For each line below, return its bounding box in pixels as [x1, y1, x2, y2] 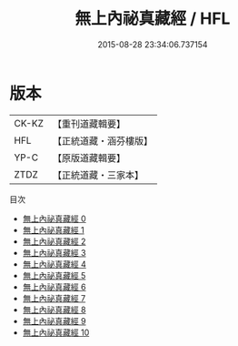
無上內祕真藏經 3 [22, 247, 86, 258]
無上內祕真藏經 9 [22, 315, 86, 326]
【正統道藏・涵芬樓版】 [52, 134, 153, 147]
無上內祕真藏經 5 [22, 270, 86, 280]
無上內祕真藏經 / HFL [74, 8, 231, 29]
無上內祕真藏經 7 [22, 292, 86, 303]
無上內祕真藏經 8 [22, 304, 86, 315]
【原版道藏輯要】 [52, 151, 125, 164]
